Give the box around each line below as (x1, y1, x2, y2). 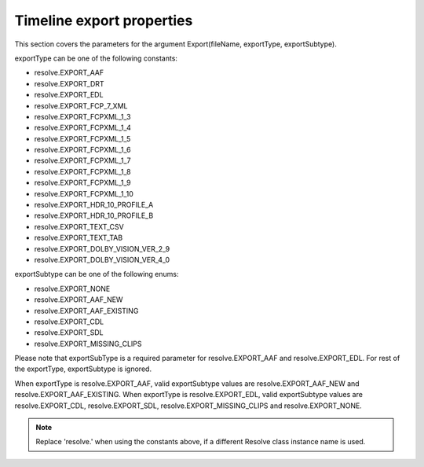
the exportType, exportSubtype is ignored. (14, 364, 152, 373)
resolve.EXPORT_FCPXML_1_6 (34, 145, 131, 155)
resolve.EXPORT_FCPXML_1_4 (34, 123, 131, 133)
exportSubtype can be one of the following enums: (14, 270, 179, 279)
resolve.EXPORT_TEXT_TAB (34, 233, 123, 243)
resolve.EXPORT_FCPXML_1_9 (34, 178, 131, 188)
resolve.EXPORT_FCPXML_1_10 (34, 189, 133, 198)
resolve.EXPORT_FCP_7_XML (34, 101, 128, 110)
